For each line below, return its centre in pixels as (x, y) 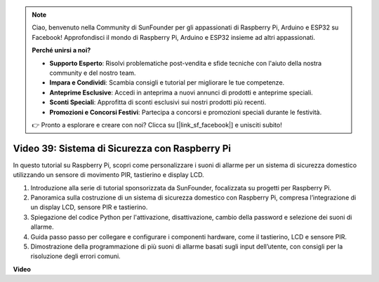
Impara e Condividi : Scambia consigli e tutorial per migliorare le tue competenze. (167, 83)
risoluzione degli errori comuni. (75, 256)
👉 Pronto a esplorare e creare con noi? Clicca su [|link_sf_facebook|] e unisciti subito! (157, 125)
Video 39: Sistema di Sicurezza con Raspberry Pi (122, 148)
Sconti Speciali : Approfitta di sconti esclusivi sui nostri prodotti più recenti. (158, 102)
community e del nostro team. (93, 73)
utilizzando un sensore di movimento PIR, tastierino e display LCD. (109, 175)
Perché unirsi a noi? (61, 50)
